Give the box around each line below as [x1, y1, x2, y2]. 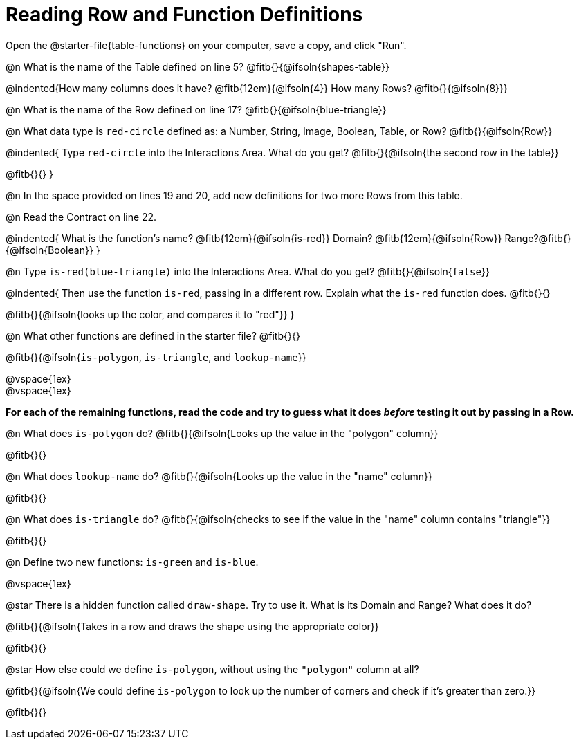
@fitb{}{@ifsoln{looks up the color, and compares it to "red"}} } [6, 308, 295, 320]
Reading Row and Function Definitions [6, 3, 363, 26]
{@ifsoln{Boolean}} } [6, 243, 100, 256]
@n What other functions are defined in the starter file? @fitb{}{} [6, 329, 300, 342]
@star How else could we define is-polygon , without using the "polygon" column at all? [6, 663, 419, 675]
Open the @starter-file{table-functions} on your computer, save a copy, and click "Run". [6, 39, 407, 51]
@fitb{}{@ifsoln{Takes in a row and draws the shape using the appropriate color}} [6, 620, 379, 632]
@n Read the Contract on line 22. [6, 210, 157, 223]
